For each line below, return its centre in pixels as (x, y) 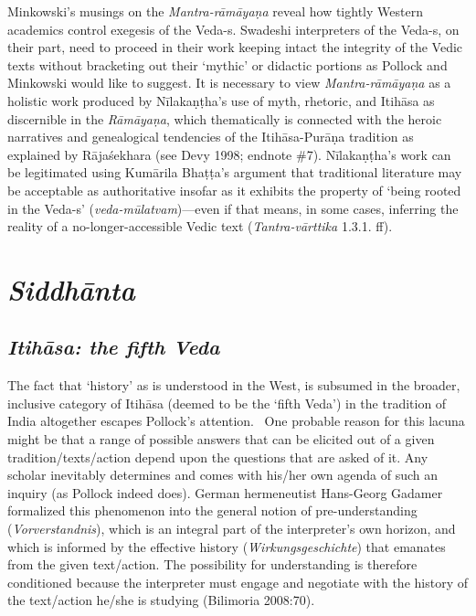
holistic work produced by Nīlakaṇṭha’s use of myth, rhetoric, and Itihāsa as (221, 100)
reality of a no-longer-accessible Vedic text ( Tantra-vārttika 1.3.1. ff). (200, 226)
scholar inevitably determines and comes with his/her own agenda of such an (223, 475)
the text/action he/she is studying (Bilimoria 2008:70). (161, 600)
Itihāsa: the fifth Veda (114, 347)
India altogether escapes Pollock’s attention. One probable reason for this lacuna (236, 421)
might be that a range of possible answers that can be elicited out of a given (221, 439)
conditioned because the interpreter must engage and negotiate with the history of (238, 582)
